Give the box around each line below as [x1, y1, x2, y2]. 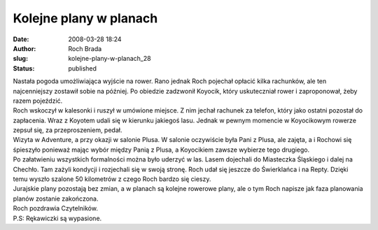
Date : [13, 35, 29, 43]
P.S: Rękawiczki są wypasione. [13, 214, 102, 222]
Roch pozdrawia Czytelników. [13, 204, 98, 213]
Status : [13, 64, 35, 73]
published [68, 64, 97, 73]
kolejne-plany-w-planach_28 [68, 55, 151, 63]
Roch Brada [68, 44, 102, 52]
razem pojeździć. [13, 96, 63, 105]
